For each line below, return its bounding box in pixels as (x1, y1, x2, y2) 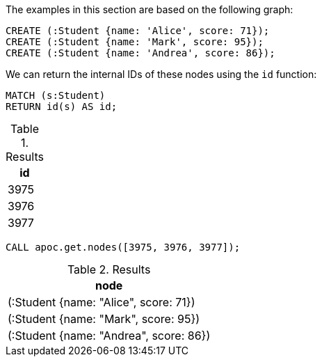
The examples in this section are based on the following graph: (6, 3, 293, 15)
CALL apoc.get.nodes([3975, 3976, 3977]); (6, 242, 241, 253)
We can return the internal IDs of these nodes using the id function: (6, 68, 317, 80)
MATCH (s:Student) (6, 90, 106, 101)
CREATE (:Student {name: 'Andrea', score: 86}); (6, 47, 275, 58)
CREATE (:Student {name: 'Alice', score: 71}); (6, 25, 270, 36)
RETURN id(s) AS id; (6, 101, 118, 112)
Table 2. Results (67, 262, 151, 276)
